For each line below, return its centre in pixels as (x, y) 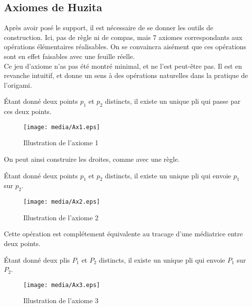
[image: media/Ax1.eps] (62, 127)
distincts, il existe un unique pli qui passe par (173, 101)
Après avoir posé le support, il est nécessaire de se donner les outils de (109, 28)
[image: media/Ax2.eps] (62, 202)
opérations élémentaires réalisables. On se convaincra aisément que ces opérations (125, 47)
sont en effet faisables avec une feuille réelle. (69, 56)
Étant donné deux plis (37, 259)
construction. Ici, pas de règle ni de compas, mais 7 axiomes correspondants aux (123, 37)
